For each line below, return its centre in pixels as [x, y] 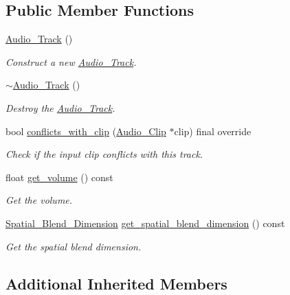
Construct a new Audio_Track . [71, 61]
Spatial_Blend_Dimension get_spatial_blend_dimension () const [145, 223]
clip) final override [213, 131]
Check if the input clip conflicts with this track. [104, 154]
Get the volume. [39, 200]
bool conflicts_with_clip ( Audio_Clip [86, 131]
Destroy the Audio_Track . [60, 107]
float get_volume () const [59, 177]
